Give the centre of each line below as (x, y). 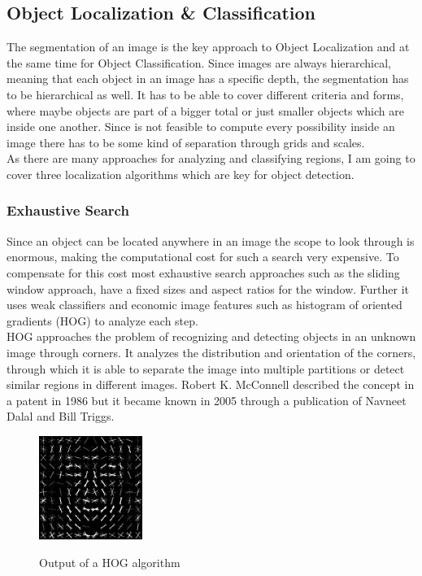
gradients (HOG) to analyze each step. (102, 320)
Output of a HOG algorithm (110, 562)
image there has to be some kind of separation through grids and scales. (186, 142)
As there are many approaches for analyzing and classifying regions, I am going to (211, 158)
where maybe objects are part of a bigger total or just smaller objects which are (205, 110)
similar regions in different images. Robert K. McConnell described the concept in (211, 384)
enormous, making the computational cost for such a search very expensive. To (203, 257)
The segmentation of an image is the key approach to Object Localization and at (208, 47)
